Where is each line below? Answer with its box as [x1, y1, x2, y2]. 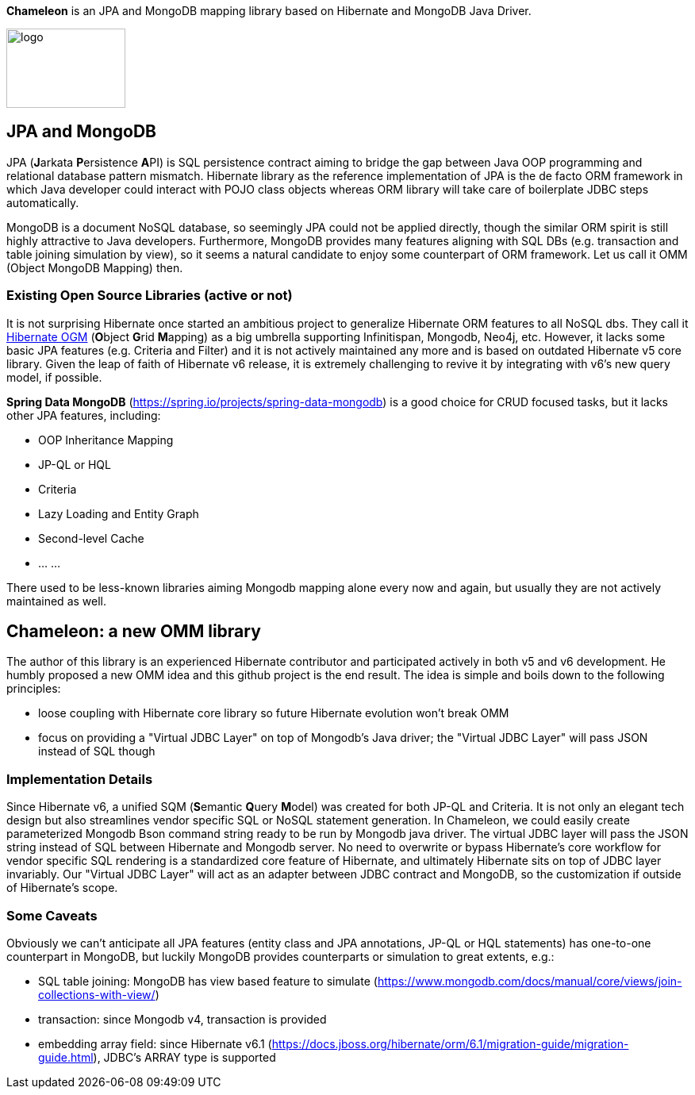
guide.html [38, 1050, 94, 1064]
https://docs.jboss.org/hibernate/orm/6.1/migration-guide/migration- [271, 1036, 629, 1051]
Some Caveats [6, 907, 98, 924]
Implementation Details [6, 770, 153, 787]
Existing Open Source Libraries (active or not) [6, 287, 293, 304]
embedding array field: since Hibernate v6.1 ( [38, 1036, 272, 1051]
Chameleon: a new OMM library [6, 621, 261, 642]
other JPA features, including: [6, 408, 161, 422]
